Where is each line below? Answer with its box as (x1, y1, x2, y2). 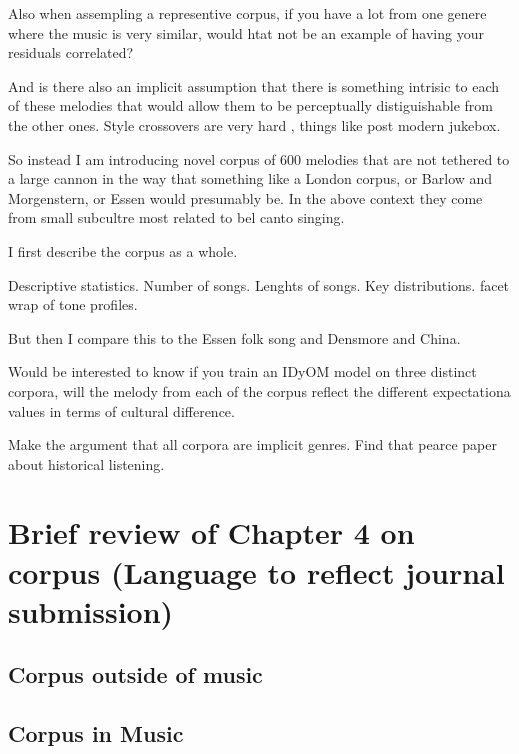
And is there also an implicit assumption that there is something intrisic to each (8, 75, 500, 96)
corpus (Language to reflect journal (8, 551, 505, 592)
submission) (8, 590, 174, 631)
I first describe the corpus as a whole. (8, 240, 238, 261)
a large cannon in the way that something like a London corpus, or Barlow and (8, 168, 493, 189)
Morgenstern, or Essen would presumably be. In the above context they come (8, 187, 483, 208)
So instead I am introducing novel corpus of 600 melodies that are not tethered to (8, 148, 510, 169)
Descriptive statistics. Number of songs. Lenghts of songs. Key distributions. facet (8, 274, 510, 295)
